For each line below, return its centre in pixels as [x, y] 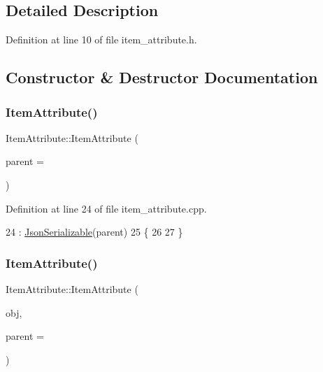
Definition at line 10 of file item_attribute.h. [101, 40]
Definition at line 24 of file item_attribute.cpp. [106, 208]
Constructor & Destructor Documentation [162, 77]
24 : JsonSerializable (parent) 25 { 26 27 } [94, 232]
